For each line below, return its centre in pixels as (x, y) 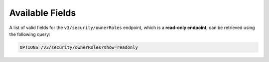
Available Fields (43, 13)
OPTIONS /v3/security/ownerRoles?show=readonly (79, 47)
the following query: (30, 34)
